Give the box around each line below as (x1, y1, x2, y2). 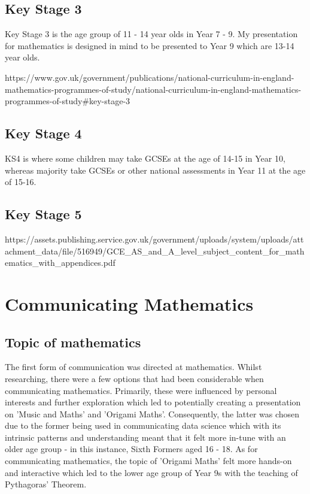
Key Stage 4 (5, 124, 82, 143)
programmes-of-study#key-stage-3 (5, 95, 130, 107)
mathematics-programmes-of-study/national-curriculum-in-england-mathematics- (5, 83, 302, 95)
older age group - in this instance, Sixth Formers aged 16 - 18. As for (5, 443, 258, 455)
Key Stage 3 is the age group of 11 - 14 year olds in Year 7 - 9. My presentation (5, 28, 298, 40)
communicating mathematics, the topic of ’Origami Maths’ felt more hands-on (5, 454, 292, 467)
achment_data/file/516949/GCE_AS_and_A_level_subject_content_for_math (5, 244, 305, 257)
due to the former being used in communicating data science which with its (5, 419, 281, 432)
